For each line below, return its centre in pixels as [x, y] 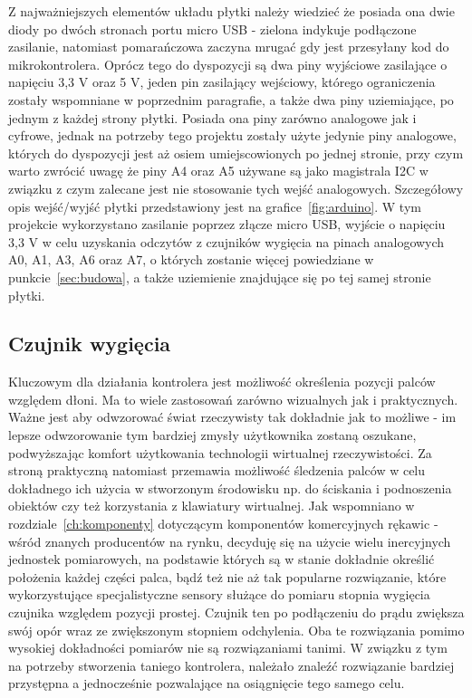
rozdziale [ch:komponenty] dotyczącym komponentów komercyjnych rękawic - [223, 524]
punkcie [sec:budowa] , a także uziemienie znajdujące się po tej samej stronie [220, 277]
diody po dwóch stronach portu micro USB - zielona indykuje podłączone [212, 29]
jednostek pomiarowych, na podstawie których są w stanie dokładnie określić [222, 559]
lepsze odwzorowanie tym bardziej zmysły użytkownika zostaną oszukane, [212, 435]
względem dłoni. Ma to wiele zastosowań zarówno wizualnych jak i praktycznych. [233, 399]
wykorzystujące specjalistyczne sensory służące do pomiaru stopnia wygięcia [219, 594]
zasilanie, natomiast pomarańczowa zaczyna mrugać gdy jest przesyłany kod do [229, 47]
